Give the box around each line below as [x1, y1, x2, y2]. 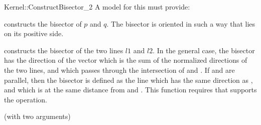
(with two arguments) [4, 111, 71, 121]
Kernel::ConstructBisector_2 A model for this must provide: [4, 2, 190, 12]
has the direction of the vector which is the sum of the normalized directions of [4, 55, 247, 65]
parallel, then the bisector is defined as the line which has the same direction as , [4, 74, 253, 85]
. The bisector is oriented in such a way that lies [106, 18, 255, 29]
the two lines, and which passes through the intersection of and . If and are [4, 64, 235, 75]
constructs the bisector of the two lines [4, 45, 123, 55]
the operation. [4, 94, 48, 104]
